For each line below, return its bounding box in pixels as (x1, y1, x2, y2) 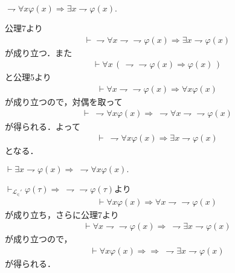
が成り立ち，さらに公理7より (5, 208, 119, 220)
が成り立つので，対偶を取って (5, 95, 123, 108)
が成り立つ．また (5, 46, 72, 59)
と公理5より (5, 71, 51, 83)
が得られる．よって (5, 120, 80, 132)
